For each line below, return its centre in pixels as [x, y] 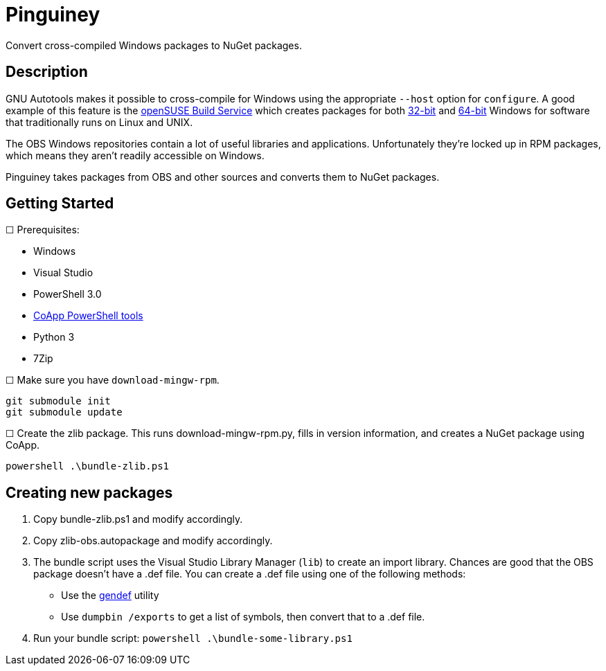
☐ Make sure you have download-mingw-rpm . [113, 380]
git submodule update [64, 412]
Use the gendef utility [110, 596]
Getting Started [60, 204]
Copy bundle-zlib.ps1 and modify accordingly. [138, 519]
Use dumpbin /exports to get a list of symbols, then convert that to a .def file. [243, 617]
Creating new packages [89, 492]
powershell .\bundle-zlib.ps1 [88, 466]
